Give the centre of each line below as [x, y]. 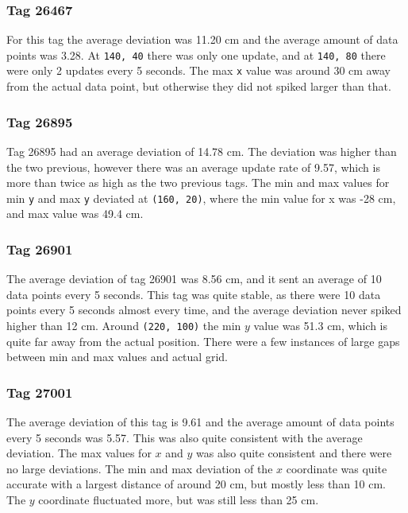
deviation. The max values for [79, 453]
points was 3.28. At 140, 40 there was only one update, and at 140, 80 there [196, 54]
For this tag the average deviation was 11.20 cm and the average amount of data [202, 39]
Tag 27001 [40, 392]
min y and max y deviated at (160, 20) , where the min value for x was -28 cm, [201, 198]
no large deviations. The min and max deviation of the [140, 468]
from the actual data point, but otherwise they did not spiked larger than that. [199, 86]
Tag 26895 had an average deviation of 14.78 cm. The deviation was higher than [202, 151]
